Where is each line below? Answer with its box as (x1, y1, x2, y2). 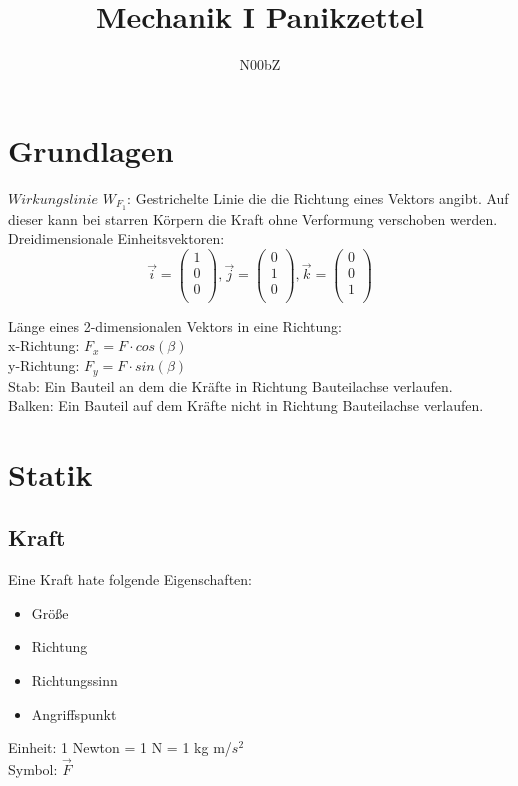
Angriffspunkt (31, 703, 117, 724)
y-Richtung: (8, 355, 80, 376)
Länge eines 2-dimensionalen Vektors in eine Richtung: (8, 315, 342, 336)
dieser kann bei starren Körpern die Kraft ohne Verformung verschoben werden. (8, 208, 498, 229)
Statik (8, 453, 93, 494)
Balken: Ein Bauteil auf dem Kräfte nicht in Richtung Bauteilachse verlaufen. (8, 395, 484, 416)
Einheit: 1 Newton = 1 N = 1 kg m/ (8, 737, 232, 758)
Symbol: (8, 759, 58, 780)
